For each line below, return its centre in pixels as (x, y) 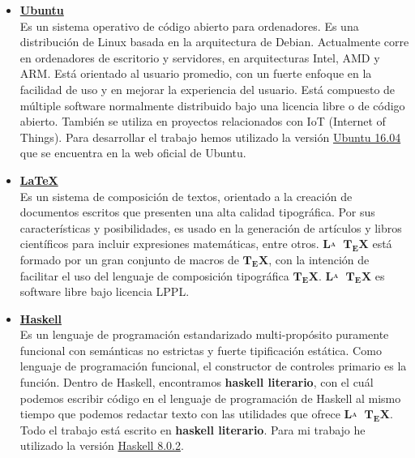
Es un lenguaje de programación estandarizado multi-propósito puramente (204, 334)
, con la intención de (319, 259)
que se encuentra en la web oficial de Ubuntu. (133, 153)
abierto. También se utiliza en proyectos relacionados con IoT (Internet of (203, 121)
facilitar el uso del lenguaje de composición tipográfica (154, 275)
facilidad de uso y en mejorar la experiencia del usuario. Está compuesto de (207, 89)
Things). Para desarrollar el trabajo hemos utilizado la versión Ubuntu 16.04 (210, 137)
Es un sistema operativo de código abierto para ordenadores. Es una (189, 26)
